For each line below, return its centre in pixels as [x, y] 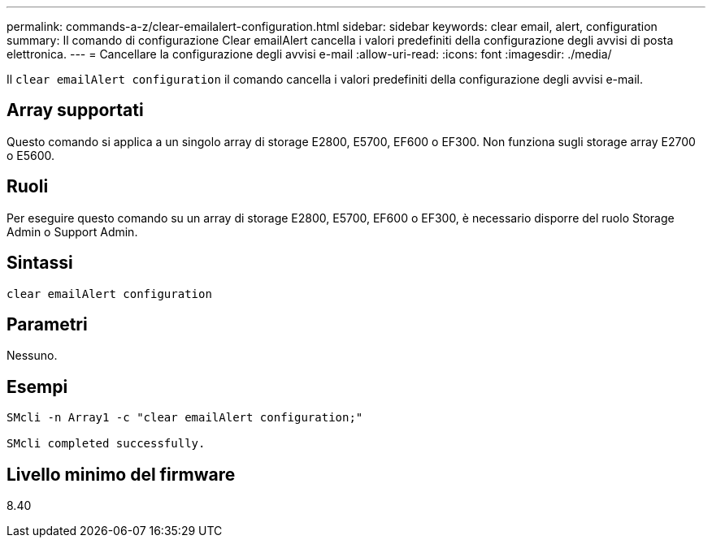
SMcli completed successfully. [106, 444]
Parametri [47, 324]
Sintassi [40, 263]
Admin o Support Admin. [72, 231]
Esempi [37, 386]
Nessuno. [32, 356]
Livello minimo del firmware [121, 474]
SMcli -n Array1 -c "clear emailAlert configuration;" [185, 418]
